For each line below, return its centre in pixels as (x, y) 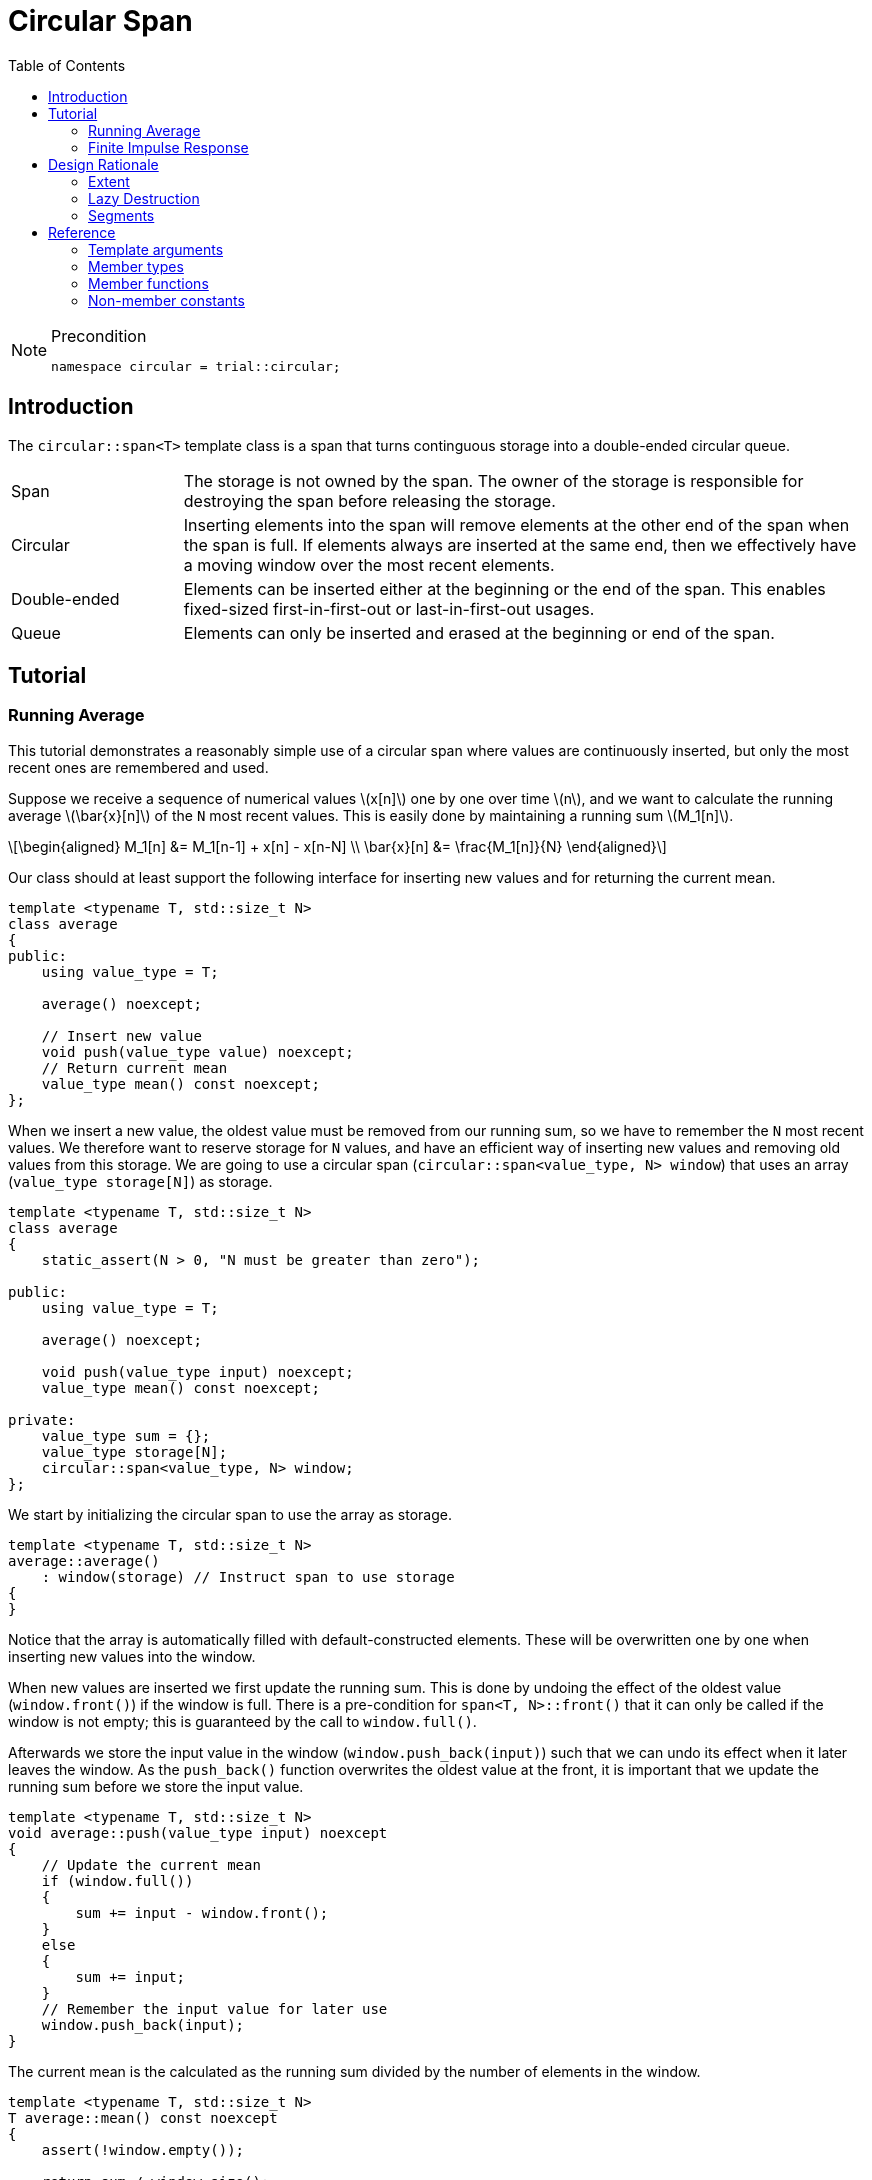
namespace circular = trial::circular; (196, 366)
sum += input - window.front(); (202, 1912)
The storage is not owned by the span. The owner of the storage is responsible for (493, 480)
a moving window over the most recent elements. (369, 564)
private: (42, 1419)
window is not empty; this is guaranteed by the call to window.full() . (242, 1721)
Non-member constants (166, 300)
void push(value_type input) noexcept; (197, 1371)
